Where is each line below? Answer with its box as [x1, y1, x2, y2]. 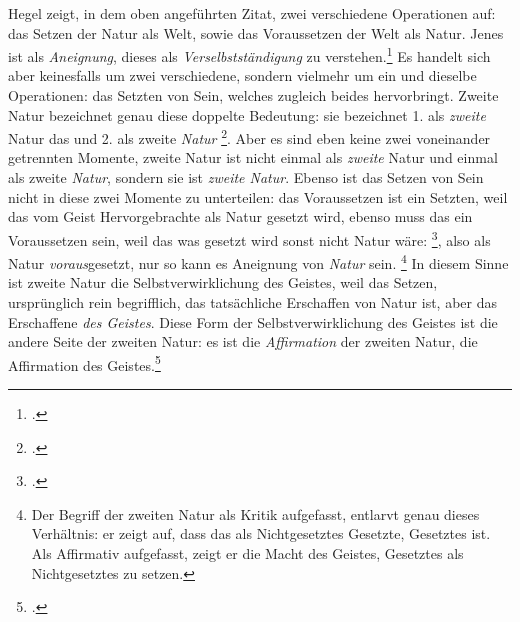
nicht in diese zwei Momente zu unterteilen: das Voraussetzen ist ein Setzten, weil [8, 186, 508, 207]
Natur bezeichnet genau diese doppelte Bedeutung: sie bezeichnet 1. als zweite [8, 104, 486, 125]
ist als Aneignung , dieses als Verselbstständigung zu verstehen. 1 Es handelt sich [8, 43, 491, 66]
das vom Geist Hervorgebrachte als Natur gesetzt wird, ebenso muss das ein [8, 206, 473, 227]
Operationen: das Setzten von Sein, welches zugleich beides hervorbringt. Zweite [8, 85, 499, 106]
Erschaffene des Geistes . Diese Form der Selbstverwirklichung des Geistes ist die [8, 311, 498, 332]
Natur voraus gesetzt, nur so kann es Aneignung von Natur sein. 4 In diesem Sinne [8, 250, 509, 273]
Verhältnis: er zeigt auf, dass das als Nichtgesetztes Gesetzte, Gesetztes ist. [31, 523, 491, 544]
